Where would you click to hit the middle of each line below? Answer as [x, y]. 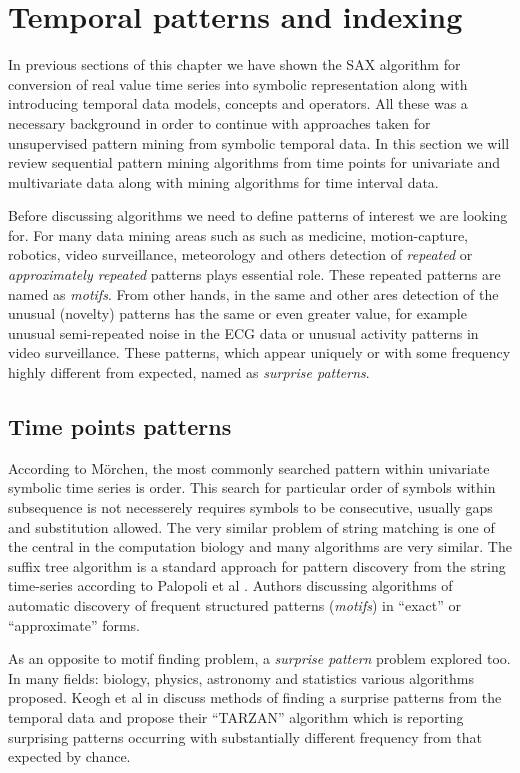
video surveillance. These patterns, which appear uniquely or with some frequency [259, 352]
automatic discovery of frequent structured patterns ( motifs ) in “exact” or [234, 604]
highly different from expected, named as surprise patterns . [189, 372]
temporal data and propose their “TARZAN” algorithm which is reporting [236, 716]
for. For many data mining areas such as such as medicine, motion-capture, [238, 234]
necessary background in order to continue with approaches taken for [219, 122]
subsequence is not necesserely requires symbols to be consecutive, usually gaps [250, 507]
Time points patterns [120, 426]
